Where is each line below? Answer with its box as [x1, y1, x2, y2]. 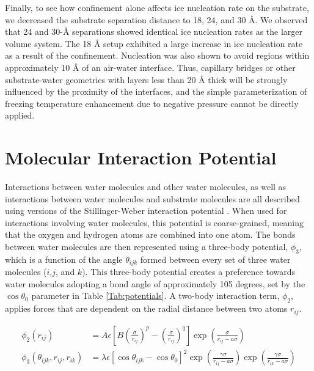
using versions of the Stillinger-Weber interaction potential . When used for [5, 204, 287, 217]
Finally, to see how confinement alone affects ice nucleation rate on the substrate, [5, 1, 309, 13]
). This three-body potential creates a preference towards [82, 265, 295, 278]
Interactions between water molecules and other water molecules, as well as [5, 180, 287, 193]
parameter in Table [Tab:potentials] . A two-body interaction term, [31, 289, 280, 302]
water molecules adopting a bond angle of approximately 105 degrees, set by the [5, 277, 305, 290]
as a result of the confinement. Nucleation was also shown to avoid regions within [5, 49, 310, 62]
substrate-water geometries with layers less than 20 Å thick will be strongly [5, 73, 288, 86]
